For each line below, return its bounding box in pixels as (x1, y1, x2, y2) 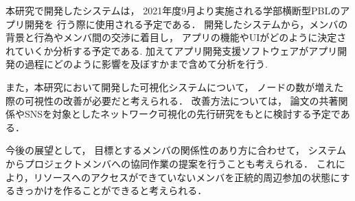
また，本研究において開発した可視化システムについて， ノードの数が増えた (5, 79, 344, 94)
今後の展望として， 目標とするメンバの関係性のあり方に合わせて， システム (5, 143, 347, 157)
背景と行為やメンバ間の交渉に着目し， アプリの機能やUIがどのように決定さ (5, 30, 347, 44)
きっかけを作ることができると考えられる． (14, 183, 207, 198)
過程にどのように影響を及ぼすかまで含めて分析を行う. (24, 57, 268, 71)
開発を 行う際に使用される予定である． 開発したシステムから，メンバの (24, 16, 348, 31)
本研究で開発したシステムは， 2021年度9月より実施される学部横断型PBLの (5, 3, 341, 17)
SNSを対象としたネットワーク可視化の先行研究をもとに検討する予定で (24, 107, 341, 121)
